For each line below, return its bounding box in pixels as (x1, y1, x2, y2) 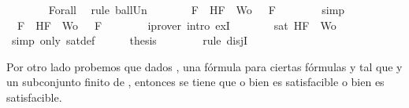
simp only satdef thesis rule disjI (11, 32, 248, 49)
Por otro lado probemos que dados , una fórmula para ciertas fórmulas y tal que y (6, 58, 403, 74)
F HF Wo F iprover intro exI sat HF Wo (17, 16, 336, 33)
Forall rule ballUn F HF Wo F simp (48, 2, 345, 17)
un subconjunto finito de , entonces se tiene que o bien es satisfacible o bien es (6, 74, 385, 90)
